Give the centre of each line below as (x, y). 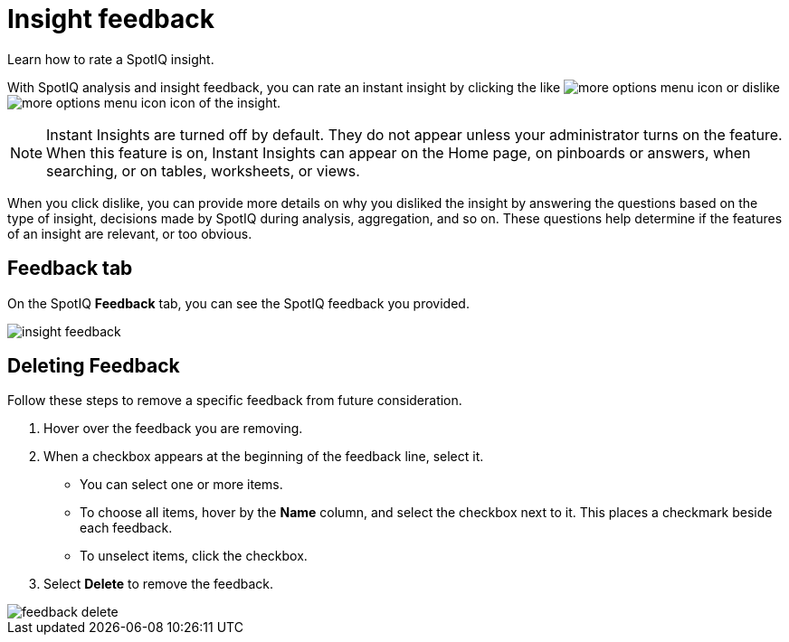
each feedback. (126, 528)
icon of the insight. (225, 102)
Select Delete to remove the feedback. (159, 584)
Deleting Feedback (94, 366)
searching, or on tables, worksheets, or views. (203, 170)
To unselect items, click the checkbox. (194, 556)
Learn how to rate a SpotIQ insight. (111, 59)
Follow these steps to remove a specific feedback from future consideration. (235, 401)
